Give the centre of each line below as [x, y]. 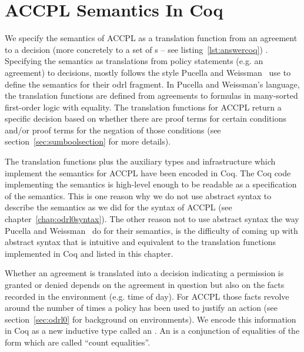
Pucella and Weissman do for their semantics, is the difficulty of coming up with [151, 230]
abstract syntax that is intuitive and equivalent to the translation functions [140, 242]
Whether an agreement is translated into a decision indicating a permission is [144, 273]
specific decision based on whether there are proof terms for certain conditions [146, 118]
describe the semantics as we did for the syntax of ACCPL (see [118, 207]
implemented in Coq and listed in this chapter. [89, 253]
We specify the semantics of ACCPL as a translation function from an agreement [151, 38]
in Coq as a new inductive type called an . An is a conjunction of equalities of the [152, 331]
